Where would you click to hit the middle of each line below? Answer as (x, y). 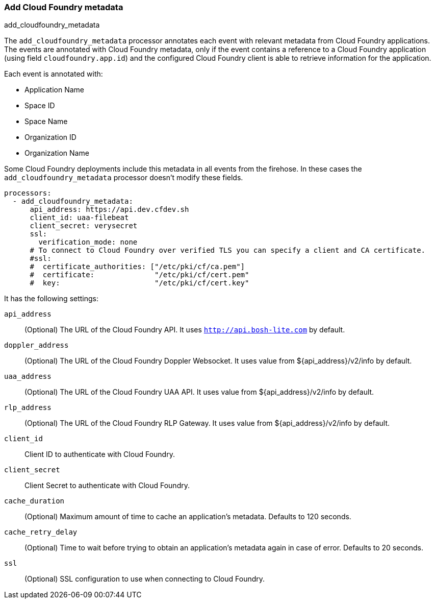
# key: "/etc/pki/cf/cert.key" (139, 283)
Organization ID (50, 137)
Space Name (46, 122)
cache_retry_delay (41, 532)
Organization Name (57, 153)
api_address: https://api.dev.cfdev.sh (109, 210)
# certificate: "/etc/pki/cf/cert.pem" (139, 275)
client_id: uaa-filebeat (79, 218)
